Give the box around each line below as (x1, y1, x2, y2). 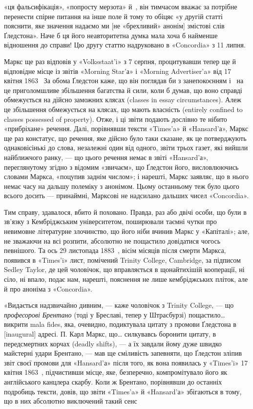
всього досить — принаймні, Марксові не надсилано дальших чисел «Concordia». (4, 190, 249, 201)
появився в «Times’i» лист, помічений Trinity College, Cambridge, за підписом (4, 254, 241, 265)
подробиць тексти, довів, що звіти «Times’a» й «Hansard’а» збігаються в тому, (4, 386, 242, 396)
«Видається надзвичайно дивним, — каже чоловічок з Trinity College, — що (4, 300, 234, 310)
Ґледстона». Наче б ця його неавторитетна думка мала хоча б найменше (4, 30, 218, 40)
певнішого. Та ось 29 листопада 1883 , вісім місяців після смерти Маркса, (4, 245, 226, 255)
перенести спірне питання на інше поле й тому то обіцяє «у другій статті (4, 11, 223, 21)
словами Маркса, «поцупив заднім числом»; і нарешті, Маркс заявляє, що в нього (4, 171, 249, 182)
